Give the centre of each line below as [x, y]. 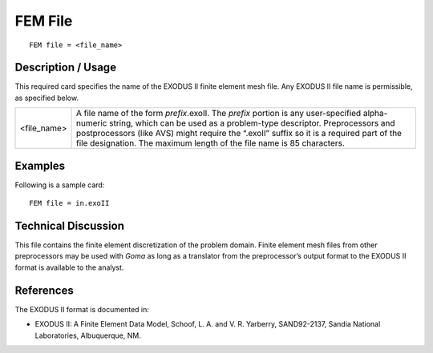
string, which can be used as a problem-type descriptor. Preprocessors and [252, 123]
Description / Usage [65, 68]
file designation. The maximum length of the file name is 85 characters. [210, 143]
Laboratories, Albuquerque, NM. [88, 335]
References [44, 290]
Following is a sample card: [60, 185]
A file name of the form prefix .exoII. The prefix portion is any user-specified [219, 114]
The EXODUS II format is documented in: [82, 309]
